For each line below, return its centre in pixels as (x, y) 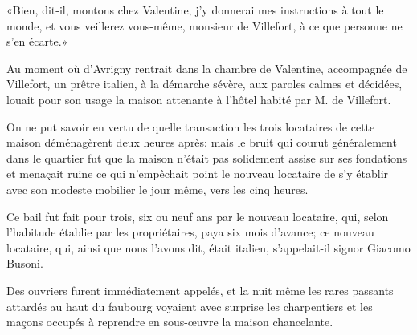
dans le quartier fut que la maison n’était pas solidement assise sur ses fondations (207, 157)
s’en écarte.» (37, 41)
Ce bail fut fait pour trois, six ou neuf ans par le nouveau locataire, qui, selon (198, 216)
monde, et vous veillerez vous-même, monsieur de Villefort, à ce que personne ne (204, 25)
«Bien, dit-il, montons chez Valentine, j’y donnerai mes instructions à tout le (195, 10)
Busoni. (25, 263)
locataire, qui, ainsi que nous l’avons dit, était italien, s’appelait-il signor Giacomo (208, 247)
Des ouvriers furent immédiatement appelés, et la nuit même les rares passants (200, 290)
